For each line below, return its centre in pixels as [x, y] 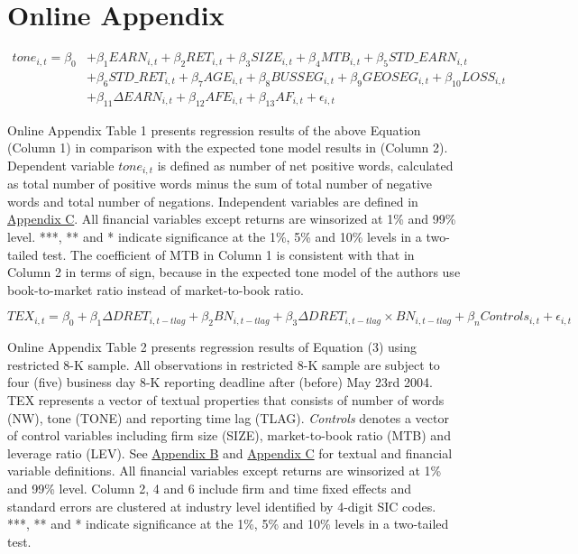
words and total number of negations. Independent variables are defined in [213, 201]
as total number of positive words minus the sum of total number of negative [220, 184]
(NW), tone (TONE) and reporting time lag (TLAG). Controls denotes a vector [228, 417]
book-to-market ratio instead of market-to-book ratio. [156, 289]
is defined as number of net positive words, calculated [305, 165]
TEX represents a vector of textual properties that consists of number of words [226, 399]
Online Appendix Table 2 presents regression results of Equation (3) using [212, 347]
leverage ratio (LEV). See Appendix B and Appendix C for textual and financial [230, 452]
